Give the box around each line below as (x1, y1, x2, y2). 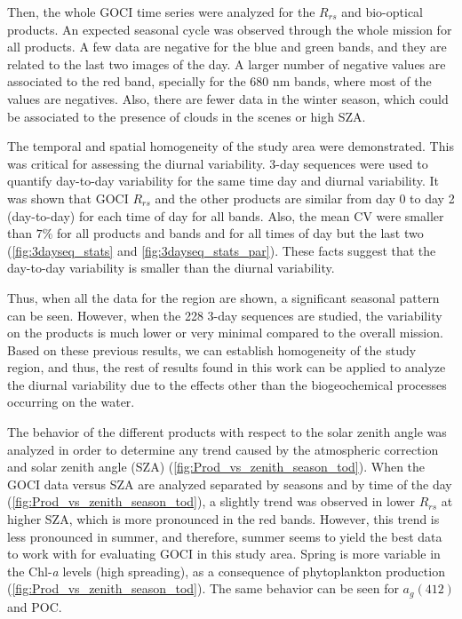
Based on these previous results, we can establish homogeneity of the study (7, 340, 417, 359)
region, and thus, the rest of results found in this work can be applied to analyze (7, 358, 446, 377)
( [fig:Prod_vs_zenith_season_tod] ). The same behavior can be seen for (7, 579, 399, 598)
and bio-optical (341, 3, 424, 20)
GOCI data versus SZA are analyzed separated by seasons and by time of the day (7, 474, 452, 493)
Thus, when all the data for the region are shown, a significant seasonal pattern (7, 288, 440, 306)
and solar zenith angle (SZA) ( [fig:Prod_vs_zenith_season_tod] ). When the (7, 457, 426, 476)
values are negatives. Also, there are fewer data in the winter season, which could (7, 89, 449, 107)
